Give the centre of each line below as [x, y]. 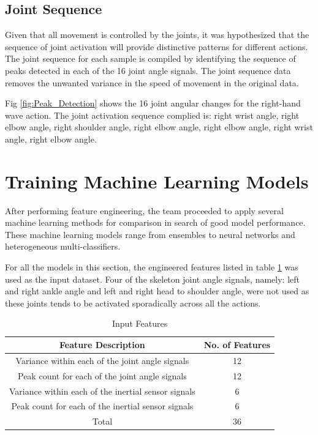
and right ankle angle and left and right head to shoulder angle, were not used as [157, 291]
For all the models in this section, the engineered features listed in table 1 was [152, 267]
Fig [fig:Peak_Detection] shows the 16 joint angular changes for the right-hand [153, 103]
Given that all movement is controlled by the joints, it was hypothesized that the [157, 35]
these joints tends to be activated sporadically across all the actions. [133, 303]
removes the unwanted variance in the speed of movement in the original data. [152, 82]
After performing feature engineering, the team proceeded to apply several [144, 210]
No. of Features [237, 345]
